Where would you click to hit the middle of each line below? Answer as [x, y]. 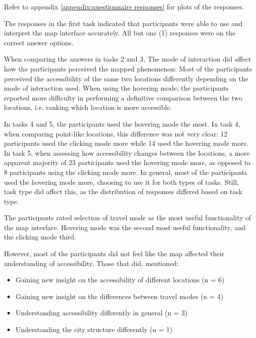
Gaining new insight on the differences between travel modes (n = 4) [119, 296]
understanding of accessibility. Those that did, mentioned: [91, 263]
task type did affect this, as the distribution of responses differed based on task [123, 191]
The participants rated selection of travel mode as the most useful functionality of [128, 218]
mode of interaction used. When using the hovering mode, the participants [116, 88]
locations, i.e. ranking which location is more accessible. [88, 107]
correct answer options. [39, 42]
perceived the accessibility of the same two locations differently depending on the [126, 78]
